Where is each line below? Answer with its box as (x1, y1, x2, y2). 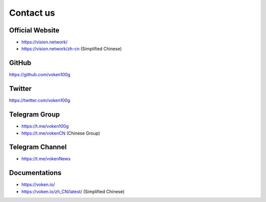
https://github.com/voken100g (9, 72, 71, 78)
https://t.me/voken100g (21, 123, 69, 129)
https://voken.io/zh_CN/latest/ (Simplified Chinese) (21, 188, 125, 194)
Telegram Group (9, 111, 60, 119)
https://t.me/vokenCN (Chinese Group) (21, 130, 100, 136)
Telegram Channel (9, 143, 67, 151)
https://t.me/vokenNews (21, 156, 71, 162)
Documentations (9, 169, 62, 177)
